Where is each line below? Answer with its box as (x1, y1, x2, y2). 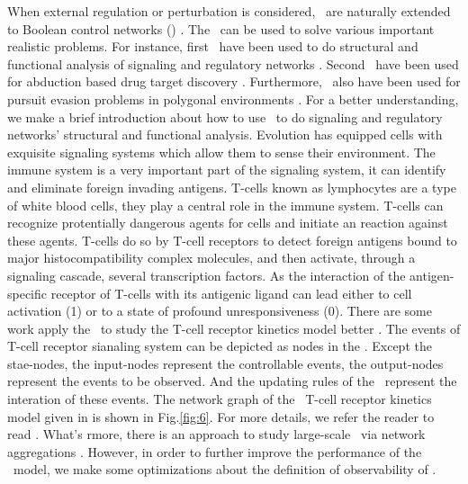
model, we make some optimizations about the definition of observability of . (13, 460, 436, 479)
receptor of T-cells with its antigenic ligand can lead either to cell (50, 283, 412, 302)
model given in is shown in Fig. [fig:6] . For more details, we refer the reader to (7, 407, 435, 426)
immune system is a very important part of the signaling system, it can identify (7, 160, 446, 179)
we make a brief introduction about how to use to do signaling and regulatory (7, 107, 443, 126)
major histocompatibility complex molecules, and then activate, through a (7, 248, 416, 267)
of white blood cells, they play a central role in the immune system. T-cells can (7, 195, 444, 214)
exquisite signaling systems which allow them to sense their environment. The (7, 142, 436, 161)
